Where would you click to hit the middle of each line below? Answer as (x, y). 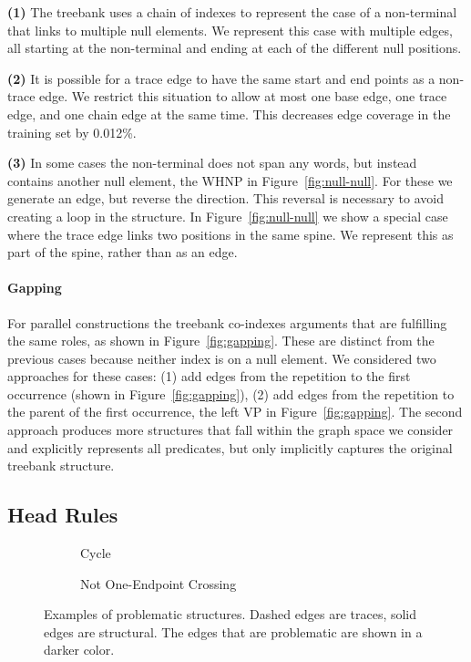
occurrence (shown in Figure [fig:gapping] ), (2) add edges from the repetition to (231, 393)
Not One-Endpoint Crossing (159, 583)
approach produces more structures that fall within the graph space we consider (230, 430)
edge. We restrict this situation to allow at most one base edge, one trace (243, 96)
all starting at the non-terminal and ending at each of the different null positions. (235, 48)
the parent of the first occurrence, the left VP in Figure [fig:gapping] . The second (235, 412)
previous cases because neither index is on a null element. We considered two (222, 358)
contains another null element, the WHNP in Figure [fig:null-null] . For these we (230, 180)
